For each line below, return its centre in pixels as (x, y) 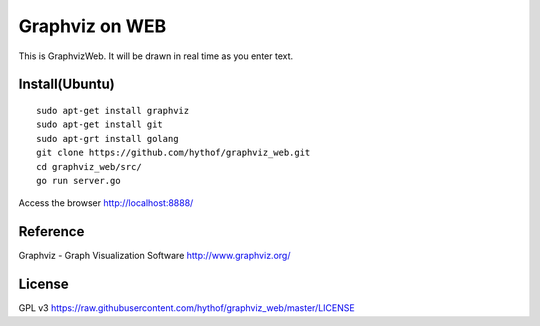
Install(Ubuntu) (66, 84)
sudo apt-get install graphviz (113, 110)
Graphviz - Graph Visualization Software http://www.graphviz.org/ (154, 256)
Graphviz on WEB (92, 26)
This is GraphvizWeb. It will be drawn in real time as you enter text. (156, 56)
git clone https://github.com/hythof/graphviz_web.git (173, 153)
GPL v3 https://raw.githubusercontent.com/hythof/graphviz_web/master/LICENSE (186, 308)
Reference (51, 231)
